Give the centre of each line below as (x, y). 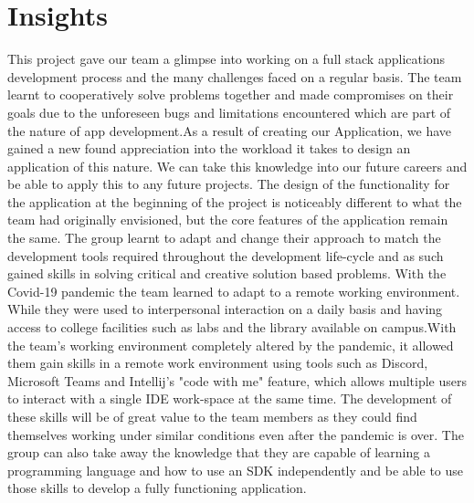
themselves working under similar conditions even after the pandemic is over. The (236, 434)
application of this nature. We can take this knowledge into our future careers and (237, 166)
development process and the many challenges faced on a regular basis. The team (235, 76)
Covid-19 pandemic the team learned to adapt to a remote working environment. (234, 291)
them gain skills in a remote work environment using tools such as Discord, (218, 363)
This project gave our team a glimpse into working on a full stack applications (226, 59)
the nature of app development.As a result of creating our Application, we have (230, 130)
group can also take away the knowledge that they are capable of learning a (219, 452)
